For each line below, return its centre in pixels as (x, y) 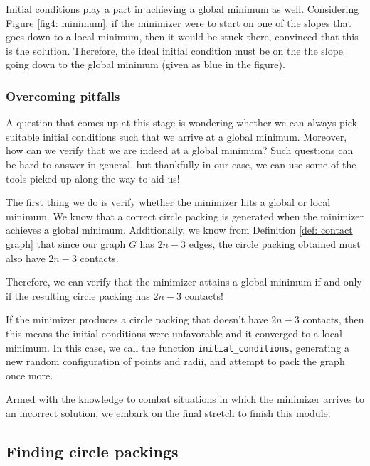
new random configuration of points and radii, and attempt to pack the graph (175, 361)
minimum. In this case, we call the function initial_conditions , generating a (178, 347)
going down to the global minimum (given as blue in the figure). (146, 64)
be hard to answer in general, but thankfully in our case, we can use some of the (181, 164)
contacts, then (333, 319)
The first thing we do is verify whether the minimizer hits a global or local (168, 202)
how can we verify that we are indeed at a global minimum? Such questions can (180, 150)
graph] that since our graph (66, 243)
